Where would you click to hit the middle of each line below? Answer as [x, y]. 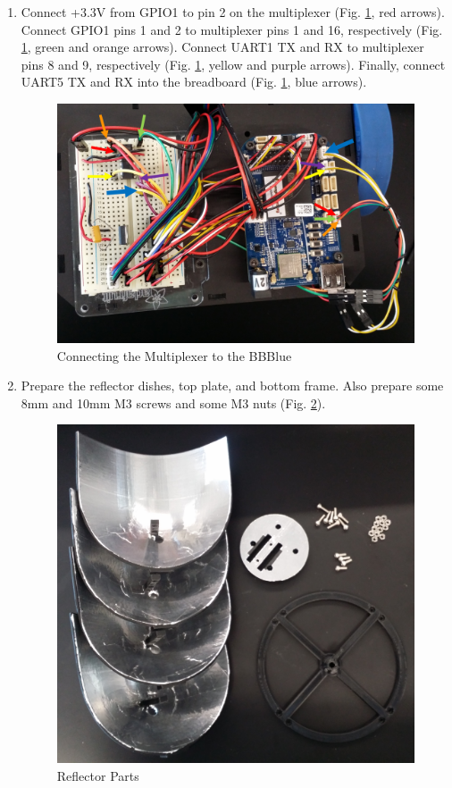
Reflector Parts [98, 775]
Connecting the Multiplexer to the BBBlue [174, 355]
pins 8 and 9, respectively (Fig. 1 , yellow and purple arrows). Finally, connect [233, 64]
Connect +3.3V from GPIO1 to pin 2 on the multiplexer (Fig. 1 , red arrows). [233, 12]
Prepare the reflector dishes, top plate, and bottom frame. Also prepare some [232, 386]
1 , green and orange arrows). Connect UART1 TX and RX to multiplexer [222, 47]
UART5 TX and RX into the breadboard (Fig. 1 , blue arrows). [194, 82]
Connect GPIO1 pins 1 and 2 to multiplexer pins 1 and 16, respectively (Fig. [232, 29]
